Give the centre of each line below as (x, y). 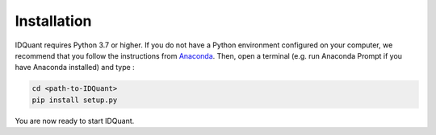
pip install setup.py (75, 100)
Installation (53, 21)
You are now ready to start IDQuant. (75, 121)
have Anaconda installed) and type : (75, 67)
